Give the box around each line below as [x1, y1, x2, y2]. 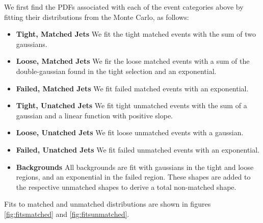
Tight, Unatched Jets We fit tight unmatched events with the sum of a [16, 100, 247, 111]
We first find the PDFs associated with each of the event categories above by [4, 2, 244, 12]
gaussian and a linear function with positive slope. [16, 110, 173, 120]
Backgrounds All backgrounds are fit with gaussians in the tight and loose [16, 161, 254, 172]
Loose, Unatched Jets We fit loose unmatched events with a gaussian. [16, 127, 244, 138]
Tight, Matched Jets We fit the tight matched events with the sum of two [16, 29, 256, 39]
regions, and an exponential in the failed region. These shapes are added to [16, 171, 251, 182]
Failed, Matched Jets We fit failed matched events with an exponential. [16, 83, 249, 93]
